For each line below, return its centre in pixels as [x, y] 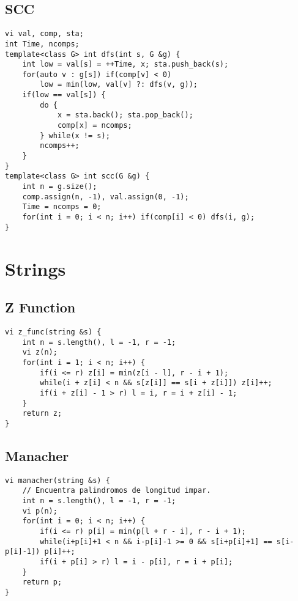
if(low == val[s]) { [64, 95]
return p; [42, 582]
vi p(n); [40, 511]
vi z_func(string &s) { [53, 332]
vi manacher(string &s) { [58, 480]
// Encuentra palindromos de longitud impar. [117, 491]
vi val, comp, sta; [44, 34]
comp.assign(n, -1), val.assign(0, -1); [106, 197]
